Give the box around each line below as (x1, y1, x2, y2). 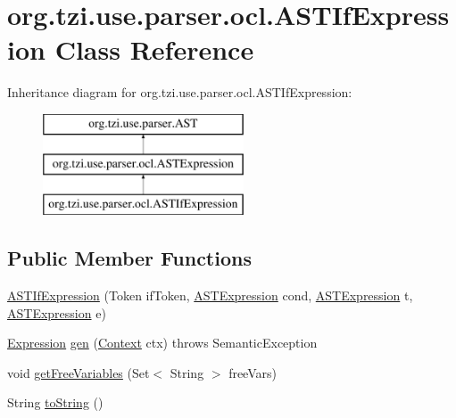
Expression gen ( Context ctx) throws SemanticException (7, 333, 318, 352)
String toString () (7, 393, 104, 412)
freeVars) (228, 363, 277, 381)
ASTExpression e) (7, 303, 106, 322)
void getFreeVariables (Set (7, 363, 150, 381)
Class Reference (54, 31, 254, 68)
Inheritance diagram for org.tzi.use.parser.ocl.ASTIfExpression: (7, 83, 352, 102)
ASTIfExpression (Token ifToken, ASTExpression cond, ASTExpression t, (7, 286, 413, 305)
